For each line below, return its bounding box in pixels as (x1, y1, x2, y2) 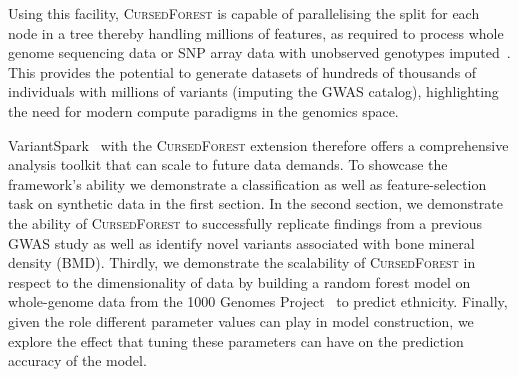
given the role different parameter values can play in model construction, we (8, 310, 474, 331)
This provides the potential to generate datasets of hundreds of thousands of (8, 61, 477, 82)
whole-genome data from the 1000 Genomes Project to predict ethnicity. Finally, (8, 291, 508, 312)
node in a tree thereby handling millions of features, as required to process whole (8, 22, 504, 43)
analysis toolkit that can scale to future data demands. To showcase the (8, 154, 448, 175)
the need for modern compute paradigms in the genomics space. (8, 100, 399, 121)
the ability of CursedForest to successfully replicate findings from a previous (8, 212, 482, 233)
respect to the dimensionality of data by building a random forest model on (8, 271, 471, 292)
